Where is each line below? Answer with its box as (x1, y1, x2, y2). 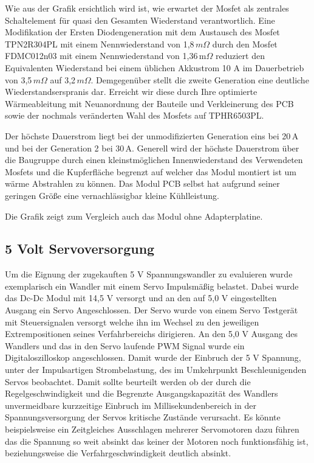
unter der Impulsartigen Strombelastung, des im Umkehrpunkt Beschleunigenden (5, 363, 307, 376)
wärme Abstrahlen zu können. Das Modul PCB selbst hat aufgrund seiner (5, 177, 280, 190)
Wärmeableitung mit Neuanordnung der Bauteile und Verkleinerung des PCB (5, 97, 294, 110)
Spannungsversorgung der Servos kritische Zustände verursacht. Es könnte (5, 411, 281, 423)
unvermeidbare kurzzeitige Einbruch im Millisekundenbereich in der (5, 399, 256, 411)
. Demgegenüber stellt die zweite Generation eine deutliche (90, 73, 309, 86)
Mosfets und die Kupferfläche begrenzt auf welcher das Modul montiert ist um (5, 165, 296, 178)
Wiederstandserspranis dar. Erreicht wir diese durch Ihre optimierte (5, 85, 258, 98)
